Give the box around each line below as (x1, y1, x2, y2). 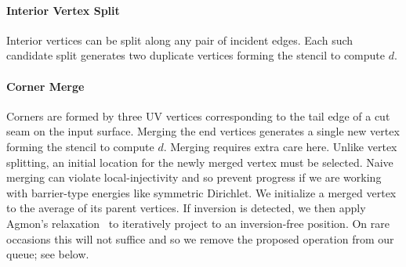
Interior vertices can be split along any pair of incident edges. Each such (6, 31, 353, 48)
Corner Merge (6, 78, 85, 94)
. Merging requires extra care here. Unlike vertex (163, 138, 397, 154)
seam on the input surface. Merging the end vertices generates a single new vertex (6, 123, 400, 139)
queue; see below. (6, 246, 89, 262)
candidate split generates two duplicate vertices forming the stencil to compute (6, 47, 385, 63)
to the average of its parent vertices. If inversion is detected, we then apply (6, 200, 366, 216)
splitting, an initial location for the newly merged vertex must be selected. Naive (6, 153, 393, 170)
